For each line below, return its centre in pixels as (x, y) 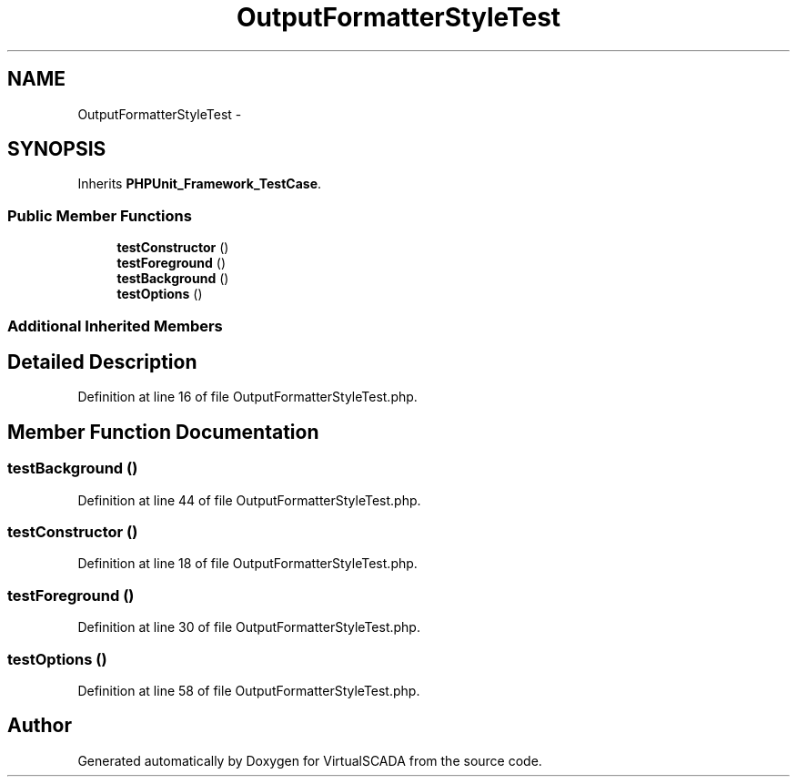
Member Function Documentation (163, 432)
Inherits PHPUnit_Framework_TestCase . (200, 184)
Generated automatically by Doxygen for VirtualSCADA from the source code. (310, 760)
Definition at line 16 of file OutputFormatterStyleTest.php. (247, 397)
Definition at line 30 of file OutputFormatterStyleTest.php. (249, 627)
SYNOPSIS (57, 149)
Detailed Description (102, 361)
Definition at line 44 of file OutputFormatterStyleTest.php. (249, 500)
